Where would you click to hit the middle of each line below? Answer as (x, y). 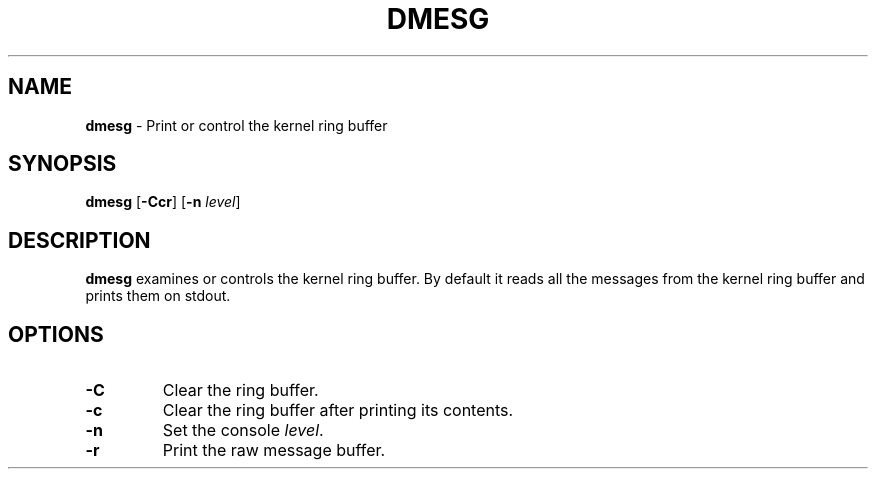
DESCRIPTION (79, 240)
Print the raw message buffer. (274, 450)
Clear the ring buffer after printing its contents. (338, 410)
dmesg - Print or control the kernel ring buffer (236, 125)
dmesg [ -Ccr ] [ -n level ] (163, 202)
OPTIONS (56, 334)
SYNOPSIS (62, 164)
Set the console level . (243, 430)
